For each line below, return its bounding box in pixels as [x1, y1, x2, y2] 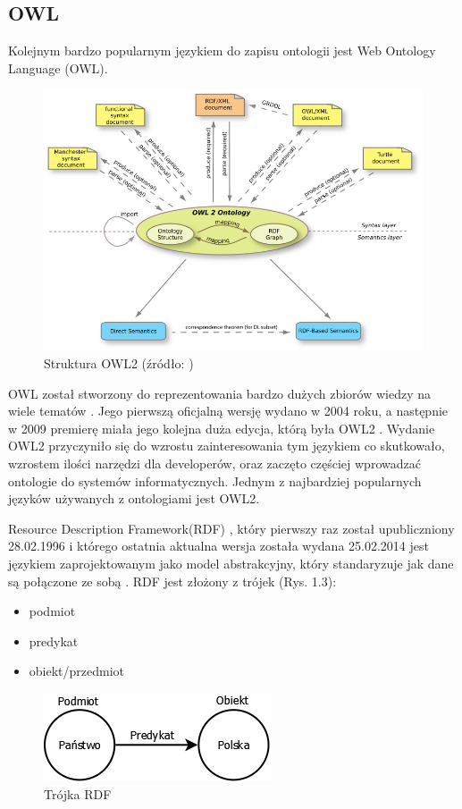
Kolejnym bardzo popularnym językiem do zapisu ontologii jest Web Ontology [8, 41, 436, 60]
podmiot [29, 602, 76, 620]
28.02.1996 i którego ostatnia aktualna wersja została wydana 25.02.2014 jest [8, 536, 429, 555]
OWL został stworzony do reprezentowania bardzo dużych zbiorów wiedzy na [8, 383, 432, 402]
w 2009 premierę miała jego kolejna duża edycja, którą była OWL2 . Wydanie [8, 418, 435, 437]
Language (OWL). [8, 58, 108, 77]
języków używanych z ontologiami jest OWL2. [8, 489, 260, 508]
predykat [29, 631, 79, 650]
